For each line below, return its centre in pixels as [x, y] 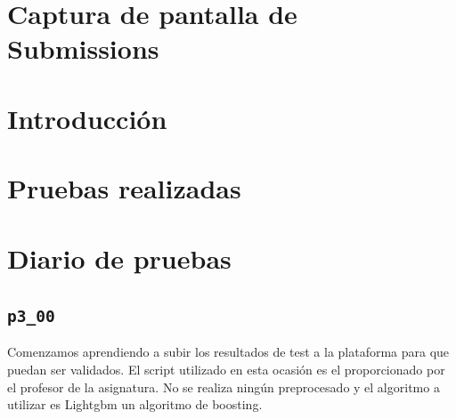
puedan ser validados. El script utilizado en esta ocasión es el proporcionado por [226, 370]
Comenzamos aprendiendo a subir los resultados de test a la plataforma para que [228, 352]
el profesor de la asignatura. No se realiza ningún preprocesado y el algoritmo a [224, 387]
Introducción [87, 118]
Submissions [83, 48]
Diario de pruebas [119, 258]
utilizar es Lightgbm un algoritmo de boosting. [135, 404]
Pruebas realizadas [124, 188]
